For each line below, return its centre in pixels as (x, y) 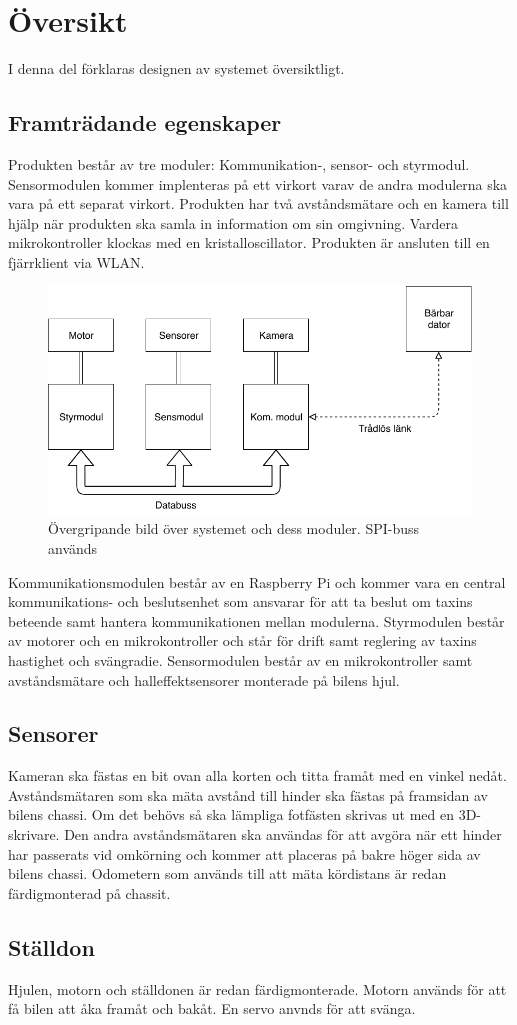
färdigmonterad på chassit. (89, 892)
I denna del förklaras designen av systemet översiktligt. (176, 68)
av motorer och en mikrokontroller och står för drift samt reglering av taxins (242, 640)
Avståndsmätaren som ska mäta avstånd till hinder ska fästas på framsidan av (248, 794)
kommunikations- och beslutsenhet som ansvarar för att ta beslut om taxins (240, 601)
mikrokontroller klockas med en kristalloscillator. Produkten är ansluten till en (249, 242)
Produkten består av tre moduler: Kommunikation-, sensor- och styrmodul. (239, 163)
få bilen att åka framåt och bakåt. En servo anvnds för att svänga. (212, 1008)
